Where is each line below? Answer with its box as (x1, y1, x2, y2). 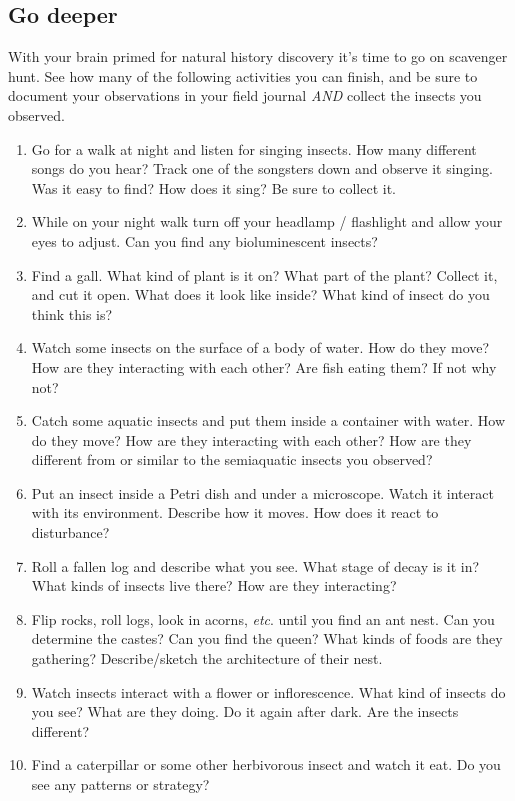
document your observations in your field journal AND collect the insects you (8, 85, 482, 106)
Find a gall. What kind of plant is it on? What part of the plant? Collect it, (31, 264, 498, 285)
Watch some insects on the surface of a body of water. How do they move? (31, 337, 490, 358)
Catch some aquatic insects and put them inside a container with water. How (31, 410, 506, 431)
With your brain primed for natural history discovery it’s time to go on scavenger (8, 46, 508, 67)
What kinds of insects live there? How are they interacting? (31, 575, 397, 596)
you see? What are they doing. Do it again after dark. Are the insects (31, 701, 459, 722)
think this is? (31, 303, 113, 324)
